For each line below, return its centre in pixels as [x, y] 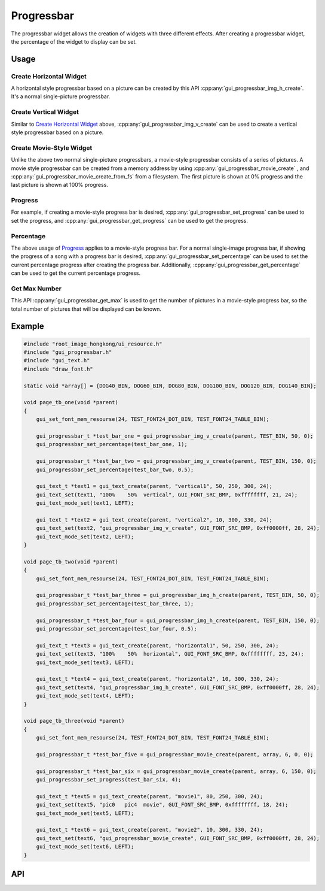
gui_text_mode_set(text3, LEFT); [85, 662]
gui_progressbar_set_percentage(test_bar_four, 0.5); [116, 628]
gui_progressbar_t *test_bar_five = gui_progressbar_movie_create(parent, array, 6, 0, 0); [175, 754]
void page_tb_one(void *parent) [71, 402]
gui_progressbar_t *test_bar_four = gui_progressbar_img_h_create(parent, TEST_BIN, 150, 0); [178, 620]
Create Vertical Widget [45, 112]
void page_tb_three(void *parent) [74, 721]
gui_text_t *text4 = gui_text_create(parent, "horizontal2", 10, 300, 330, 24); [157, 679]
